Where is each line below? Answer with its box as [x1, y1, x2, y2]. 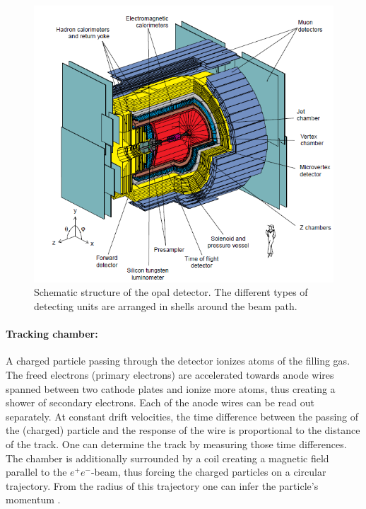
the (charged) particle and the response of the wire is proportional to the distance [6, 423, 360, 437]
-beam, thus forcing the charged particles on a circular [90, 464, 326, 479]
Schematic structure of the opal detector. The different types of [34, 285, 308, 299]
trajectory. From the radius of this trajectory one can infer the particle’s [6, 478, 319, 493]
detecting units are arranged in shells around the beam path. [34, 298, 297, 313]
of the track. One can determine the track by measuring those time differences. [6, 436, 347, 451]
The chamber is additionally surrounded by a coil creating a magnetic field [6, 450, 329, 465]
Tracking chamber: [6, 326, 98, 341]
